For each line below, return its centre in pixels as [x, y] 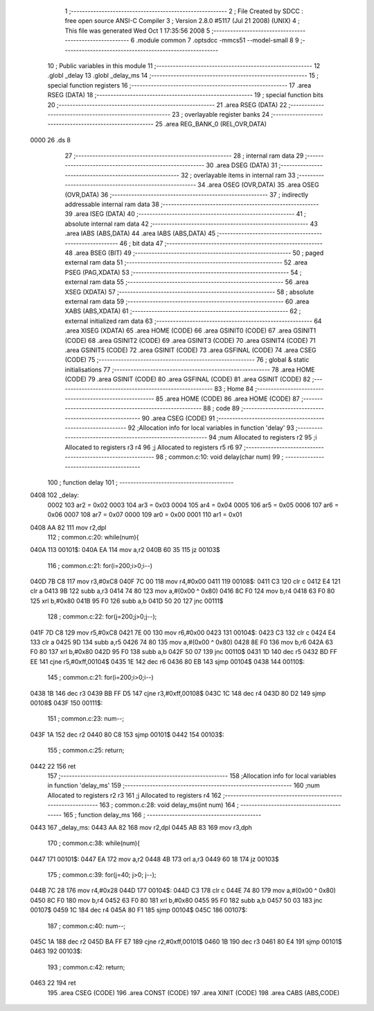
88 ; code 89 [222, 408]
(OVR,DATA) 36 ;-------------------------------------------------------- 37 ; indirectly [187, 194]
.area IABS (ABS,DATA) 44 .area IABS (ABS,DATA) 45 [140, 233]
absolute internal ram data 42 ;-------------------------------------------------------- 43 [191, 224]
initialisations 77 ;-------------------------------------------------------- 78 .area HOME [190, 369]
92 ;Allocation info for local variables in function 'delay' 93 [211, 428]
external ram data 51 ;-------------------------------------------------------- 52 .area [186, 262]
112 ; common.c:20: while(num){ [93, 537]
